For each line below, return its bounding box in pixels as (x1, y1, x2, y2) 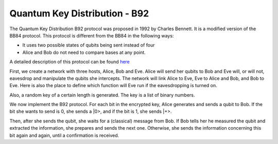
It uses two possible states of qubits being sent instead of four (22, 42, 155, 48)
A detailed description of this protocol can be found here (9, 59, 130, 65)
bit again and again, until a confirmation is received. (9, 132, 119, 138)
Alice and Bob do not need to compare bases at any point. (22, 49, 146, 55)
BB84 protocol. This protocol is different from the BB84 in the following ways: (9, 32, 174, 38)
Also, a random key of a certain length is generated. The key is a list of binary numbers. (9, 92, 195, 98)
